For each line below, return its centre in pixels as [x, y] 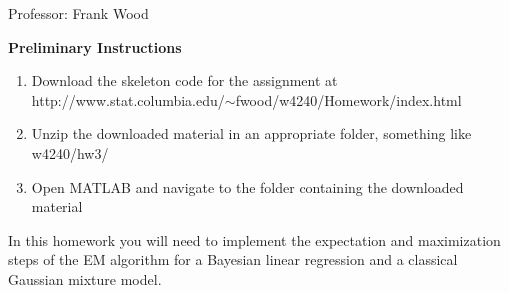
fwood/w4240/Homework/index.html [348, 99]
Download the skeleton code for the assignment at [184, 80]
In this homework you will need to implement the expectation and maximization [254, 239]
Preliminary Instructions [95, 46]
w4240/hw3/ [70, 152]
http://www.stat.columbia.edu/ [128, 99]
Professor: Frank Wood [78, 13]
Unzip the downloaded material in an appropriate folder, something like [251, 133]
